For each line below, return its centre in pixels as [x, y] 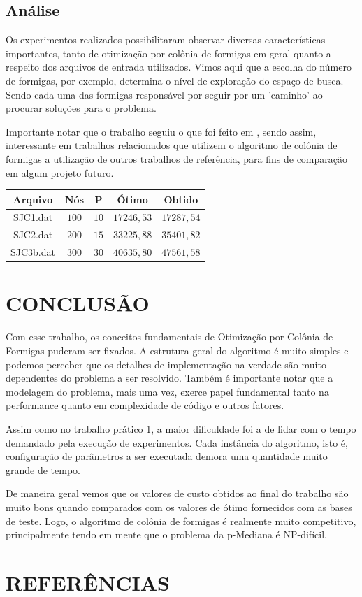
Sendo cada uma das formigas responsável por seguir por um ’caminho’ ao [164, 94]
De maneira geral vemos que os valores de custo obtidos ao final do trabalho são [177, 493]
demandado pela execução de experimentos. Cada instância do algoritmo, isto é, [177, 442]
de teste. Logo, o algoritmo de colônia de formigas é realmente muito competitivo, [181, 520]
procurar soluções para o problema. [81, 108]
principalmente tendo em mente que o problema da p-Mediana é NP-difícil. [166, 534]
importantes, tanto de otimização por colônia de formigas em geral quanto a [168, 53]
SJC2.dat [33, 235]
